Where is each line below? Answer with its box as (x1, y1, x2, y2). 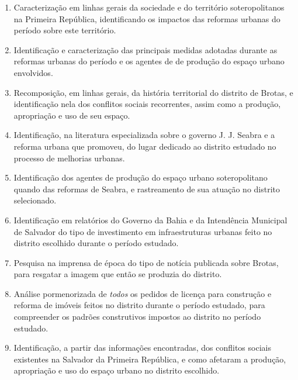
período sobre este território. (13, 24, 116, 36)
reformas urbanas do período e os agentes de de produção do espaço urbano (13, 55, 285, 67)
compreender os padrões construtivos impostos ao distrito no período (13, 310, 261, 323)
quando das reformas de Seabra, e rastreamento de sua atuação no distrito (13, 182, 280, 195)
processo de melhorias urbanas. (13, 151, 125, 164)
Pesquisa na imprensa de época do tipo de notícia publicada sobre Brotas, (13, 256, 279, 268)
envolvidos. (13, 66, 53, 78)
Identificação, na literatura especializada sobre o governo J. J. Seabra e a (13, 129, 275, 141)
